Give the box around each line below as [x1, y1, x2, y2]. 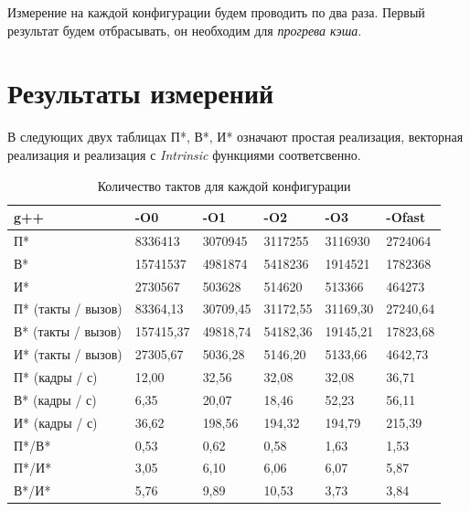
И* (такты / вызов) [14, 345, 123, 364]
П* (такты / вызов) [14, 299, 123, 318]
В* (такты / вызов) [14, 322, 122, 341]
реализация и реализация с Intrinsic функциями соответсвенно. [7, 144, 361, 164]
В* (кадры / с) [14, 389, 97, 409]
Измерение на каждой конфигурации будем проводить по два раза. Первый [7, 3, 425, 21]
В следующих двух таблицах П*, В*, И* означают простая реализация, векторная [7, 127, 464, 146]
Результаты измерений [7, 74, 274, 112]
